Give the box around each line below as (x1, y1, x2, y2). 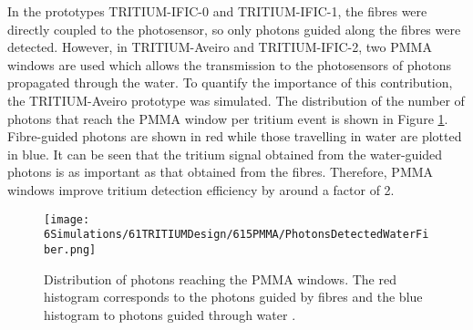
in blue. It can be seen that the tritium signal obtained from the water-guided (7, 144, 443, 163)
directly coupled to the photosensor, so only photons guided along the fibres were (7, 19, 461, 38)
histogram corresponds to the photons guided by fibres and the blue (44, 287, 423, 306)
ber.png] (44, 242, 97, 256)
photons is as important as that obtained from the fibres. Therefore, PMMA (7, 162, 434, 181)
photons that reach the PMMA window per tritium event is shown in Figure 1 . (7, 108, 448, 128)
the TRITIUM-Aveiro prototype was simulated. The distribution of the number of (7, 90, 465, 109)
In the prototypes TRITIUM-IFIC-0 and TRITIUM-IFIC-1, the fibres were (7, 2, 427, 20)
